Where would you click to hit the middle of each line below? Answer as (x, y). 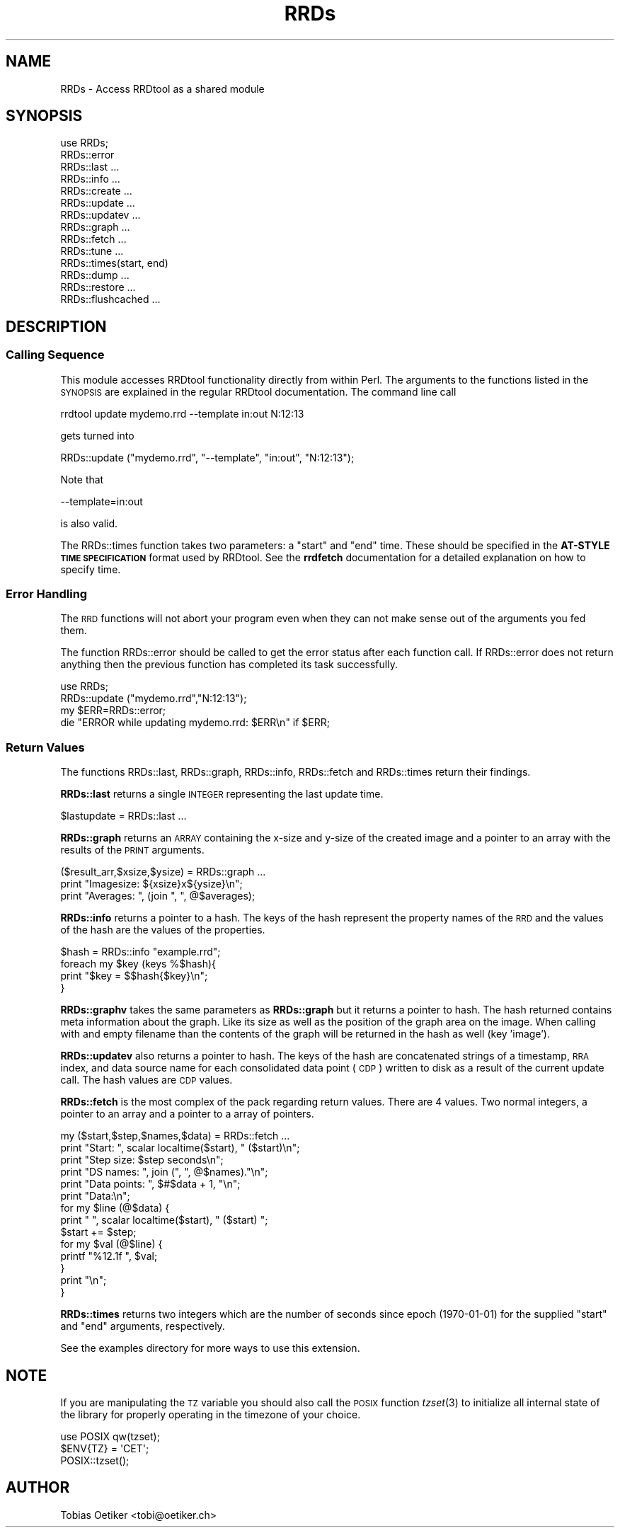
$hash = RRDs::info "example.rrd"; (140, 952)
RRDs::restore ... (98, 287)
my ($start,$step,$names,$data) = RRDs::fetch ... (175, 1136)
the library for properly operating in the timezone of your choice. (211, 1414)
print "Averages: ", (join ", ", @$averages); (158, 896)
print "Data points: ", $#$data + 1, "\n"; (150, 1184)
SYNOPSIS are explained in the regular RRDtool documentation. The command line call (258, 391)
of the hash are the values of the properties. (163, 930)
